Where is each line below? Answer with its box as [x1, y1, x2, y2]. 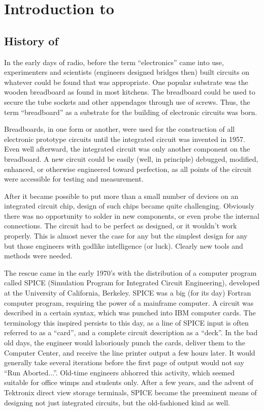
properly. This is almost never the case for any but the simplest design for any [4, 230, 248, 241]
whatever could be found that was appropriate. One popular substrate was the [4, 76, 248, 87]
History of [4, 33, 58, 48]
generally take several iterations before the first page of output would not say [4, 357, 245, 368]
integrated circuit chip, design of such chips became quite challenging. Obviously [4, 200, 255, 211]
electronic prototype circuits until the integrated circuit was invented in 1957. [4, 133, 245, 144]
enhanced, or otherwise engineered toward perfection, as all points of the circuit [4, 163, 252, 174]
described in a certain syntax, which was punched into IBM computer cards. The [4, 307, 256, 318]
